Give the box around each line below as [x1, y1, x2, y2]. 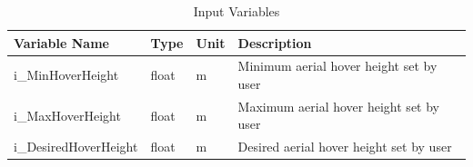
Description [237, 33, 312, 52]
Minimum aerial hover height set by [237, 56, 438, 75]
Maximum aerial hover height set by [237, 96, 439, 115]
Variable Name [14, 33, 109, 52]
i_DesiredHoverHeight [14, 137, 138, 156]
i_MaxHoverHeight [14, 105, 121, 124]
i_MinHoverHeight [14, 65, 119, 84]
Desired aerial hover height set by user [237, 137, 452, 156]
